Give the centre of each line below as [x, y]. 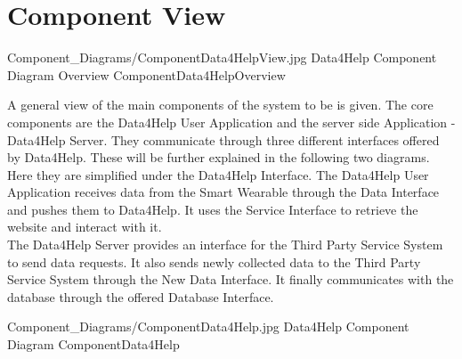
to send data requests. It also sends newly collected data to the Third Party [214, 261]
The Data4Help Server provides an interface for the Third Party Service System [225, 245]
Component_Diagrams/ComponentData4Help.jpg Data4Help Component [208, 326]
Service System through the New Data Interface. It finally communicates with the [231, 279]
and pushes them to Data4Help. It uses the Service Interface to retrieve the [213, 209]
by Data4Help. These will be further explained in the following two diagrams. [219, 157]
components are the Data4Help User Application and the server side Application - [231, 122]
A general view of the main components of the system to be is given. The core [220, 105]
